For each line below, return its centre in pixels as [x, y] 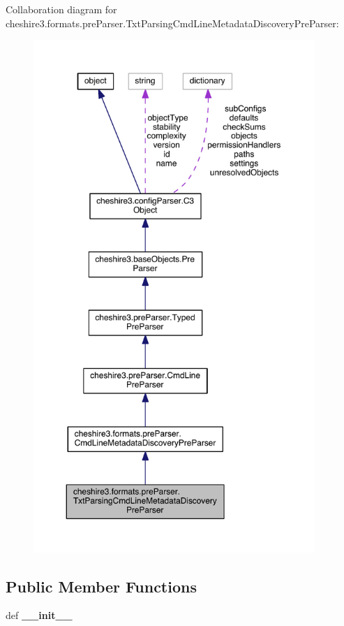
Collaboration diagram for [61, 9]
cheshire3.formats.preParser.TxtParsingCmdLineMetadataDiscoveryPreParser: [172, 23]
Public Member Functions [101, 586]
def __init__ [39, 615]
